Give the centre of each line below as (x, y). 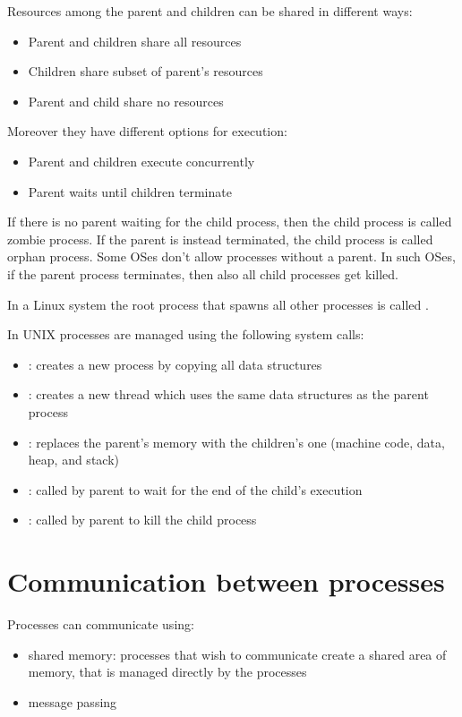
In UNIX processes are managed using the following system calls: (186, 334)
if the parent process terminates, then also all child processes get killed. (203, 273)
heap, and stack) (73, 460)
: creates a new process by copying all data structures (175, 364)
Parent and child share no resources (126, 101)
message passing (73, 701)
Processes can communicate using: (101, 624)
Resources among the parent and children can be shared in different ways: (210, 11)
